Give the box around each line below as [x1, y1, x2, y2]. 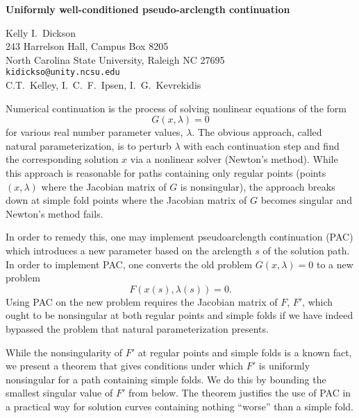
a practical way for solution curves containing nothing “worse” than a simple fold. [6, 399, 353, 413]
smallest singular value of [6, 385, 113, 400]
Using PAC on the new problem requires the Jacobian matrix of [6, 294, 278, 308]
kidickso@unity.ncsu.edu [6, 67, 120, 78]
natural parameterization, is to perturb [6, 138, 172, 153]
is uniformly [258, 358, 310, 373]
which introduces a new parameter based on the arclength [6, 243, 252, 257]
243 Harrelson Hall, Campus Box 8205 [6, 39, 169, 53]
